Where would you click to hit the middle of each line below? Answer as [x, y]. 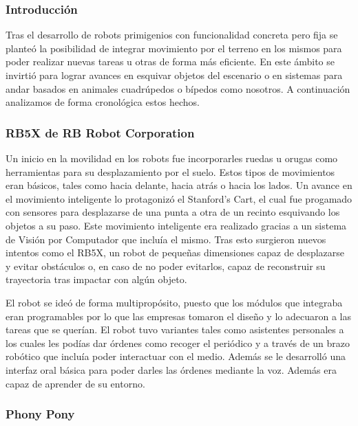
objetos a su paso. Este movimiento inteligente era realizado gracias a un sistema [176, 225]
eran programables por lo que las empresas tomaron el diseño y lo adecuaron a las [178, 316]
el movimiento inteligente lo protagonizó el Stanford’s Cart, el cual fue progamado [179, 198]
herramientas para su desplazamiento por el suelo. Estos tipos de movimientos [170, 171]
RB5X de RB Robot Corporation [100, 132]
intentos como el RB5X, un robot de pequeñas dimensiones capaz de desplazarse [175, 253]
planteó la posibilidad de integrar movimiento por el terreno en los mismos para [174, 48]
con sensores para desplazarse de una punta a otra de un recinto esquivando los [173, 212]
